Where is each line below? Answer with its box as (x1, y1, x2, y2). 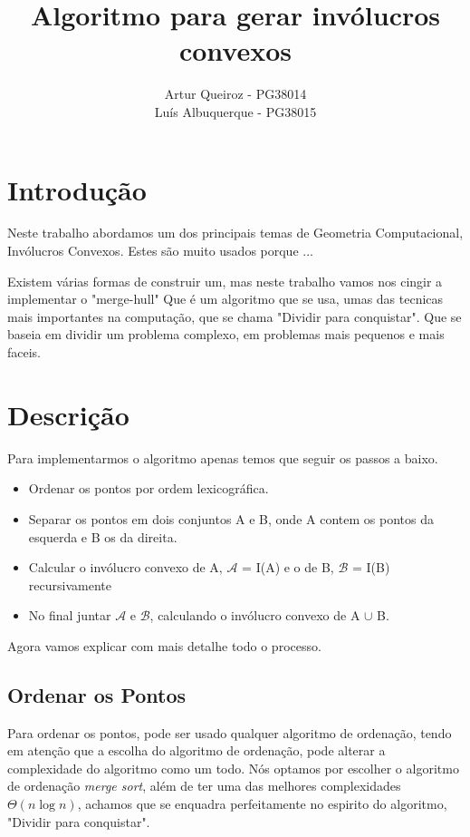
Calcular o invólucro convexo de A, (28, 558, 223, 577)
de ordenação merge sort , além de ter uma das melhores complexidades (7, 776, 401, 795)
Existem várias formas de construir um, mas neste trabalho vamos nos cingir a (7, 271, 443, 290)
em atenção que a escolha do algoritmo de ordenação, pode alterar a (7, 741, 386, 760)
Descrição (7, 395, 129, 433)
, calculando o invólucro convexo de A (149, 606, 360, 625)
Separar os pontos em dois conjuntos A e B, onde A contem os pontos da (28, 509, 434, 528)
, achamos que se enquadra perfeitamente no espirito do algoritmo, (77, 794, 447, 813)
